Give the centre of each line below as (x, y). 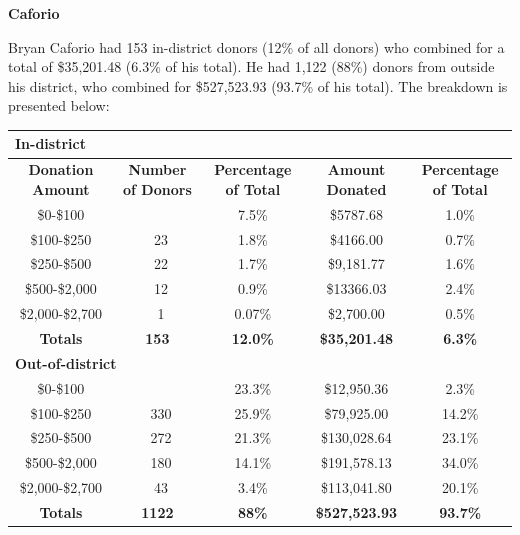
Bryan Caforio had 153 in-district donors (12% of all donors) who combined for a (256, 46)
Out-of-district (66, 362)
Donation (61, 169)
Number (157, 169)
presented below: (59, 105)
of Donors (157, 188)
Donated (356, 188)
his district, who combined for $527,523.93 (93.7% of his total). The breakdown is (258, 85)
